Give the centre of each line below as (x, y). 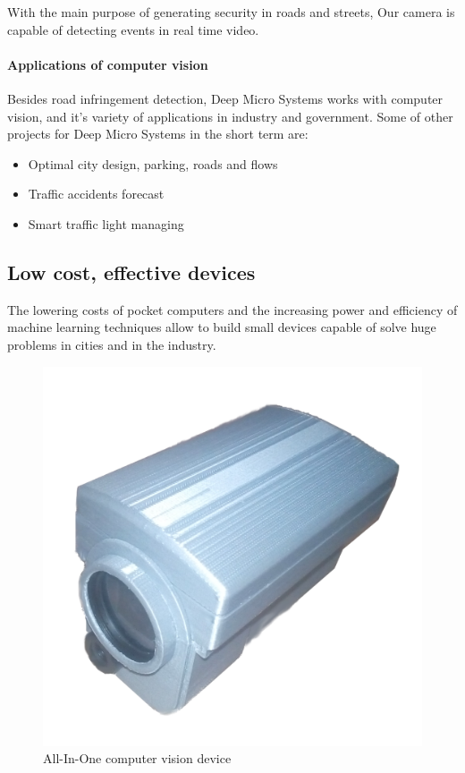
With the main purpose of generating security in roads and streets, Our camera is (231, 12)
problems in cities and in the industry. (112, 344)
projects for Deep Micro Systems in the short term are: (158, 134)
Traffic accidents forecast (96, 194)
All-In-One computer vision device (137, 758)
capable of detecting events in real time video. (133, 29)
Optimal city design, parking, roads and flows (153, 163)
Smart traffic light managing (106, 223)
